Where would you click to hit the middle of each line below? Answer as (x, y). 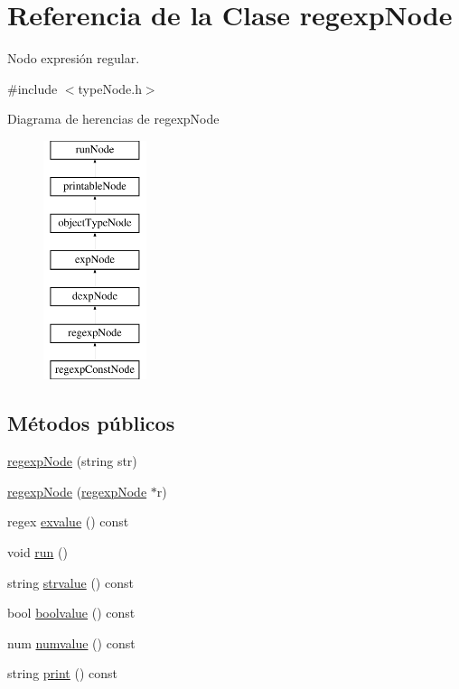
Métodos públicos (91, 423)
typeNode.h (110, 88)
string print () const (62, 673)
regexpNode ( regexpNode (77, 491)
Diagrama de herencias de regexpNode (113, 119)
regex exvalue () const (68, 521)
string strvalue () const (70, 582)
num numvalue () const (71, 642)
